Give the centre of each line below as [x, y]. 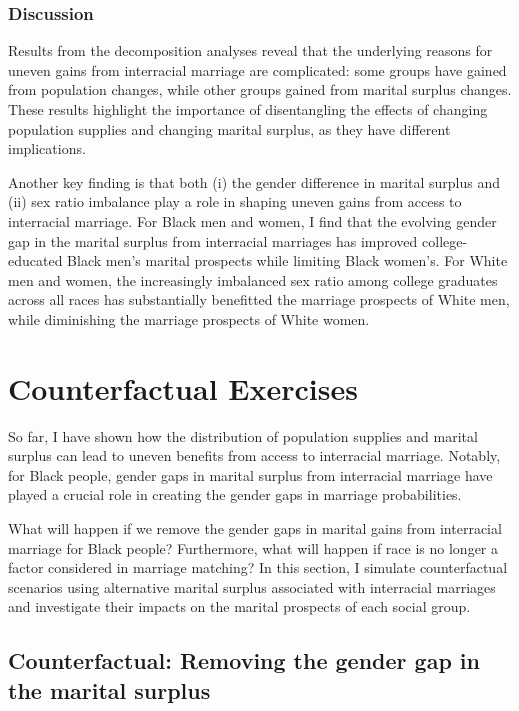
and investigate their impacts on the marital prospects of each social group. [239, 606]
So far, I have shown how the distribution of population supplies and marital [243, 435]
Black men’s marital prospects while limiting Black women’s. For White [287, 260]
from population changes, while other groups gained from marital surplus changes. [260, 89]
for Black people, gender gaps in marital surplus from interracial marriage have [250, 474]
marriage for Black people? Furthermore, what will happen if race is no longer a [253, 547]
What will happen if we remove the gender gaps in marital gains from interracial [255, 528]
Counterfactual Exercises [183, 387]
